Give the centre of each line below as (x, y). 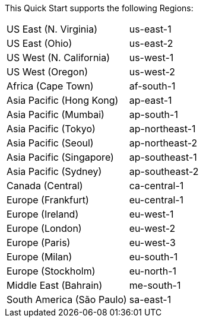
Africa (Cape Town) (50, 86)
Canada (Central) (45, 186)
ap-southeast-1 (163, 157)
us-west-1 (151, 58)
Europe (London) (44, 228)
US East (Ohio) (39, 43)
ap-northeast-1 (162, 129)
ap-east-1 (150, 100)
